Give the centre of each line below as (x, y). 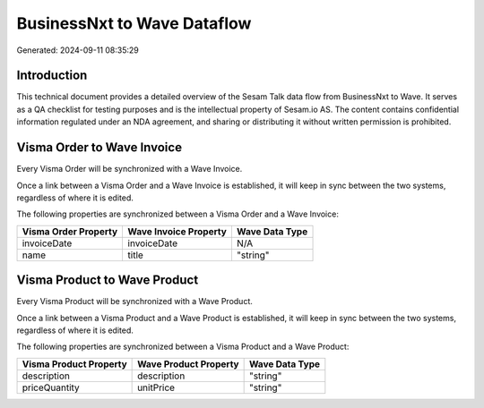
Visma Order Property (70, 231)
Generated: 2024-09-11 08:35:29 (78, 50)
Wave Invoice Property (177, 231)
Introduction (52, 76)
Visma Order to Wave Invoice (99, 148)
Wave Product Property (188, 364)
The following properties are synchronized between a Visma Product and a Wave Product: (183, 347)
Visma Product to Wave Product (108, 280)
